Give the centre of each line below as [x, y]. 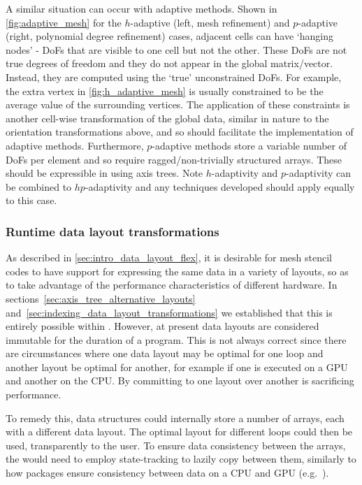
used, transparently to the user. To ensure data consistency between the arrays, [176, 445]
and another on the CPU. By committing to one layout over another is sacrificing [180, 381]
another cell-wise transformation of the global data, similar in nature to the [167, 118]
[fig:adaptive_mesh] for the [64, 22]
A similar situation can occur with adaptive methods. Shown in [142, 8]
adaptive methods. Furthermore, [75, 145]
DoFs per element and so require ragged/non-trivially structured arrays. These [174, 159]
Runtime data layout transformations [113, 231]
